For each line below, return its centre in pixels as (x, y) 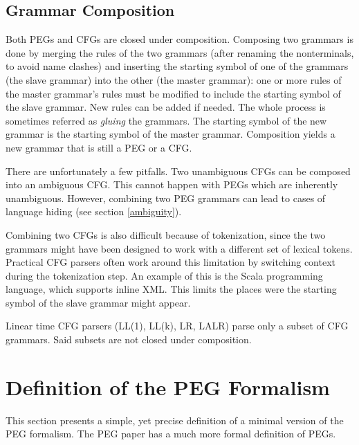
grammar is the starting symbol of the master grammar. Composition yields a (171, 134)
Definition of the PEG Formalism (168, 387)
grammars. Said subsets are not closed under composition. (129, 339)
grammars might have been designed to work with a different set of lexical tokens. (179, 248)
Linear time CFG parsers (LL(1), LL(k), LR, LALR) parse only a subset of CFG (177, 326)
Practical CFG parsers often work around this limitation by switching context (171, 262)
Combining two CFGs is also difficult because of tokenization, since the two (166, 234)
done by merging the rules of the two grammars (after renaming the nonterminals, (180, 52)
